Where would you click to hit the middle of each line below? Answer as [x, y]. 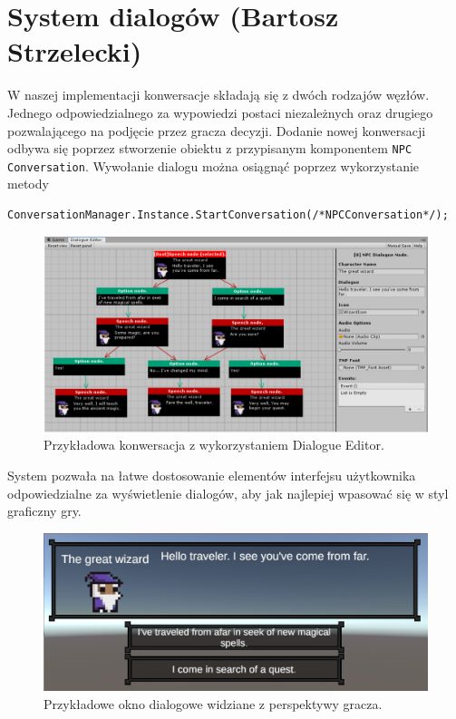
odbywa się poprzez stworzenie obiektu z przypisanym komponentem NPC [210, 148]
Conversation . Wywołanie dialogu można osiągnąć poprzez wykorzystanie [213, 165]
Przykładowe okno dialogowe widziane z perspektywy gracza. [213, 703]
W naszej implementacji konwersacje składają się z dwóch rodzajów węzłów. [218, 95]
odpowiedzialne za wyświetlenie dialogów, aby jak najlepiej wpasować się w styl [228, 493]
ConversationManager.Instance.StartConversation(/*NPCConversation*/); [228, 215]
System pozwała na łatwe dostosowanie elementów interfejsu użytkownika [212, 475]
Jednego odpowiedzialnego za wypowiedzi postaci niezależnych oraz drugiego [220, 112]
